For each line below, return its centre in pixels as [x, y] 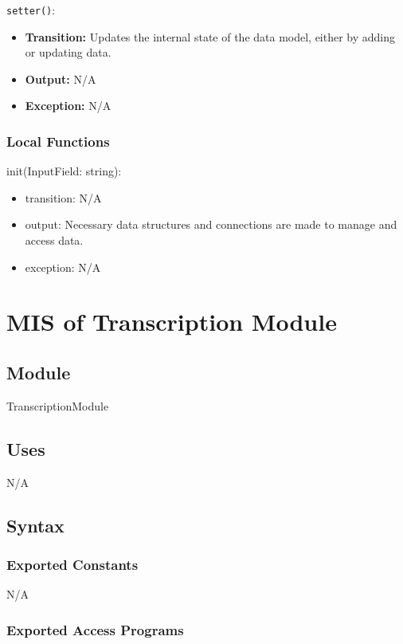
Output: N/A [61, 79]
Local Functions [58, 141]
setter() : [31, 10]
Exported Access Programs [95, 629]
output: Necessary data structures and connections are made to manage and [211, 224]
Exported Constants [72, 564]
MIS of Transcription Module [172, 322]
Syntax [35, 525]
